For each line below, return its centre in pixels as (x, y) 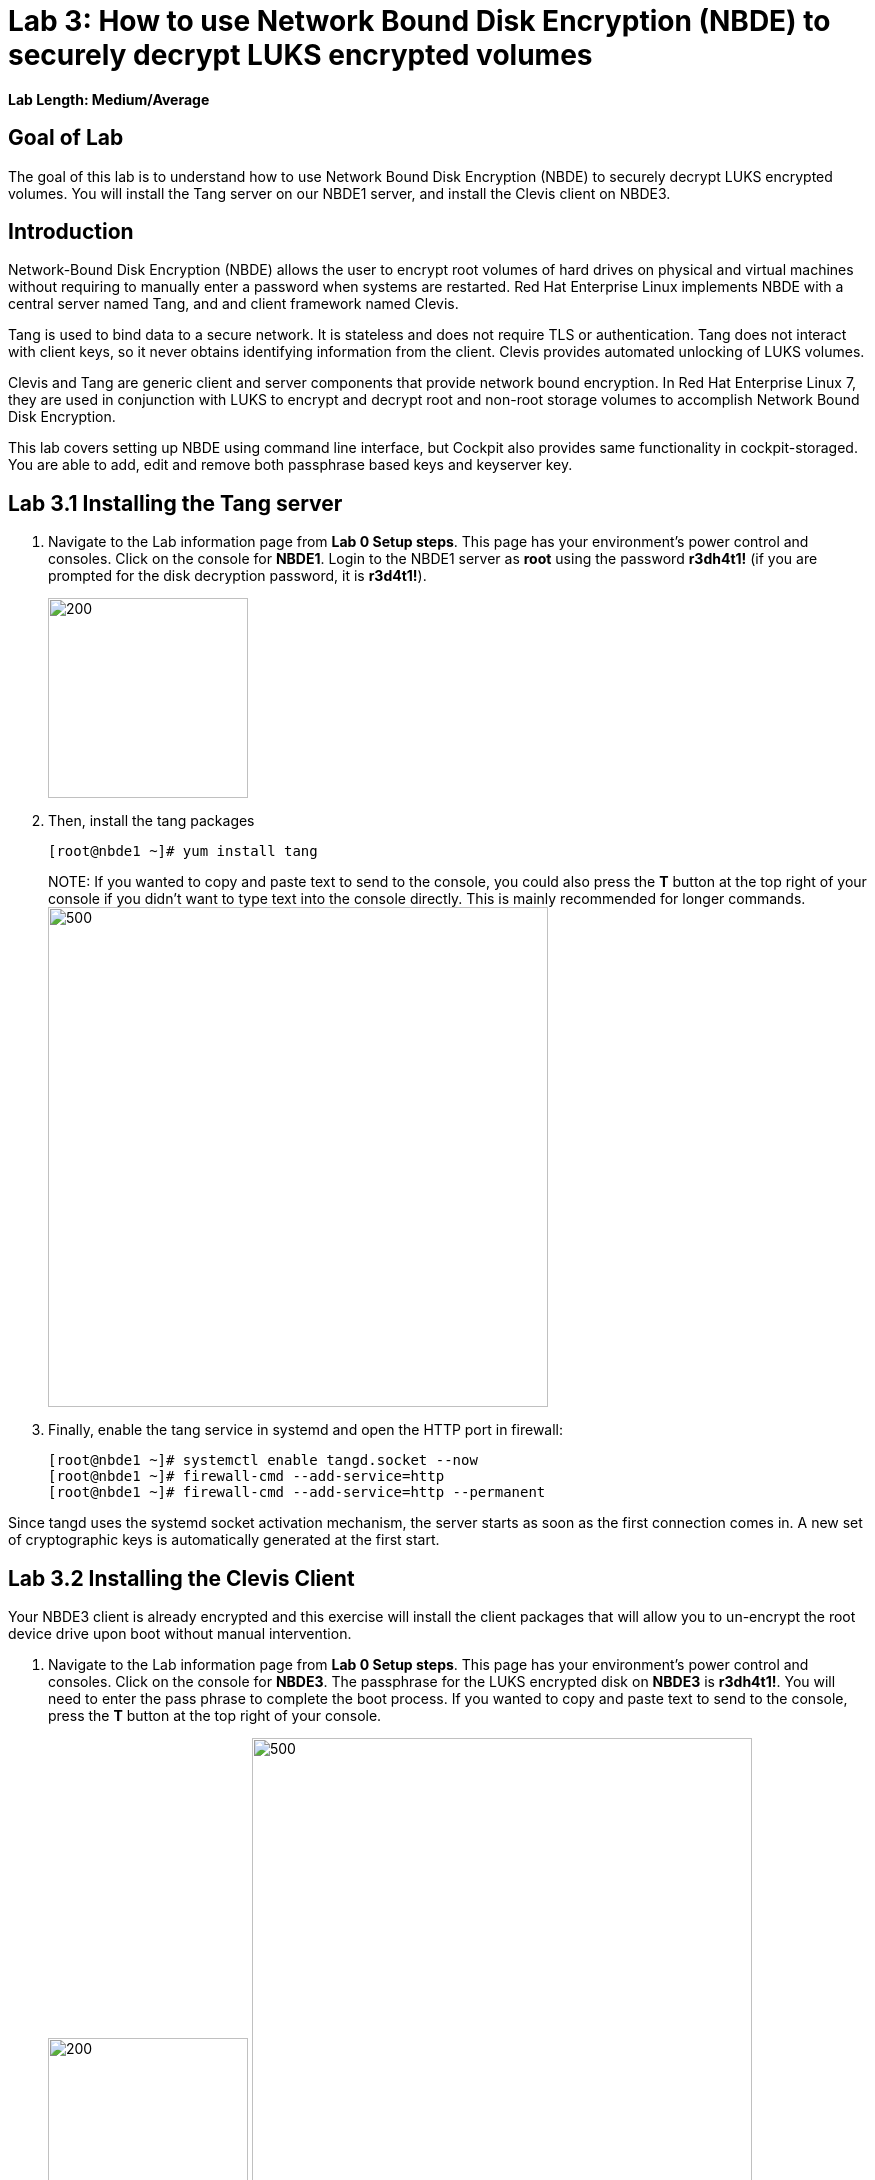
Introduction (71, 232)
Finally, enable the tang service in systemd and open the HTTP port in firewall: (306, 1430)
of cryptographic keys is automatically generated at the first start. (224, 1540)
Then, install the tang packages (151, 821)
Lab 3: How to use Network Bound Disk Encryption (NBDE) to (419, 21)
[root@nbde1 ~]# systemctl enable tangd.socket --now (263, 1460)
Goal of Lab (66, 138)
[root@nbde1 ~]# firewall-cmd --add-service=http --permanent (297, 1492)
